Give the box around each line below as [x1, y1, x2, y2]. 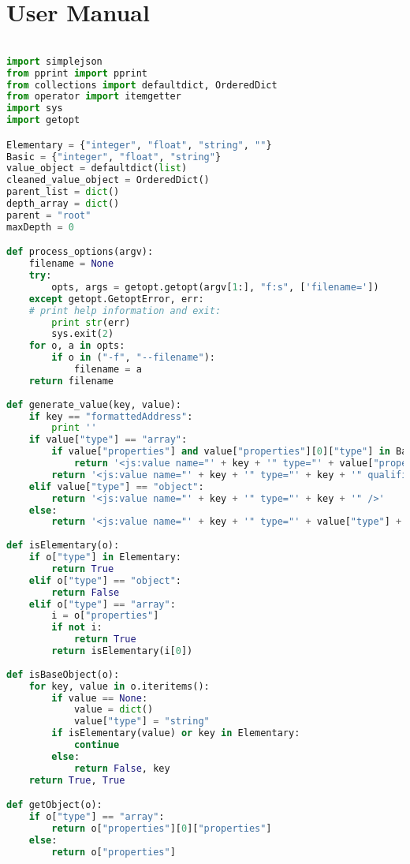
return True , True [28, 774, 125, 786]
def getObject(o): [6, 799, 102, 811]
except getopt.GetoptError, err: [28, 293, 204, 305]
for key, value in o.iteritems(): [28, 680, 210, 692]
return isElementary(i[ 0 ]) [51, 645, 193, 657]
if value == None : [51, 692, 148, 704]
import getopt [6, 114, 80, 126]
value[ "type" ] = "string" [73, 716, 210, 727]
